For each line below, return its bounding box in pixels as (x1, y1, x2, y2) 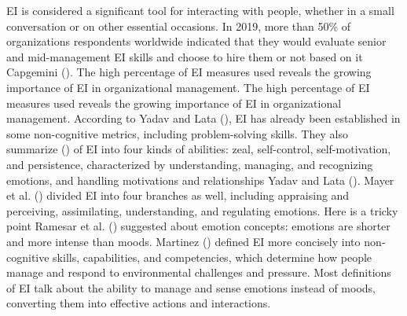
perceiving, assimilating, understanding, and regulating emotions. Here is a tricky (6, 202, 398, 219)
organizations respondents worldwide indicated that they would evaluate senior (6, 33, 387, 50)
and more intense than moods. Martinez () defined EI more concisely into (6, 233, 361, 249)
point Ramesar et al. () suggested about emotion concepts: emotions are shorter (6, 218, 390, 234)
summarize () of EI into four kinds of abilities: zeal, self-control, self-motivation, (6, 141, 391, 157)
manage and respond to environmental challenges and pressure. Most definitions (6, 264, 391, 281)
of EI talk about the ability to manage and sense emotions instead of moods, (6, 279, 376, 296)
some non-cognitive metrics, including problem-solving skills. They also (6, 125, 348, 141)
